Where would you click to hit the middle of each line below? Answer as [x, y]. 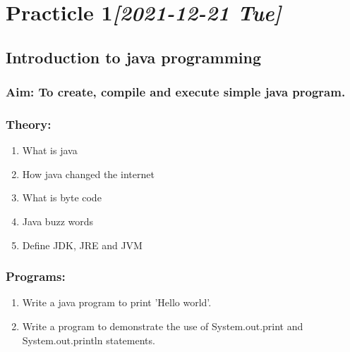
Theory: [29, 124]
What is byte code [62, 197]
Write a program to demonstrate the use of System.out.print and [163, 326]
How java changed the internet [88, 174]
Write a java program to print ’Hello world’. [117, 302]
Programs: [36, 276]
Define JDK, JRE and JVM [82, 245]
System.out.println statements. [89, 340]
